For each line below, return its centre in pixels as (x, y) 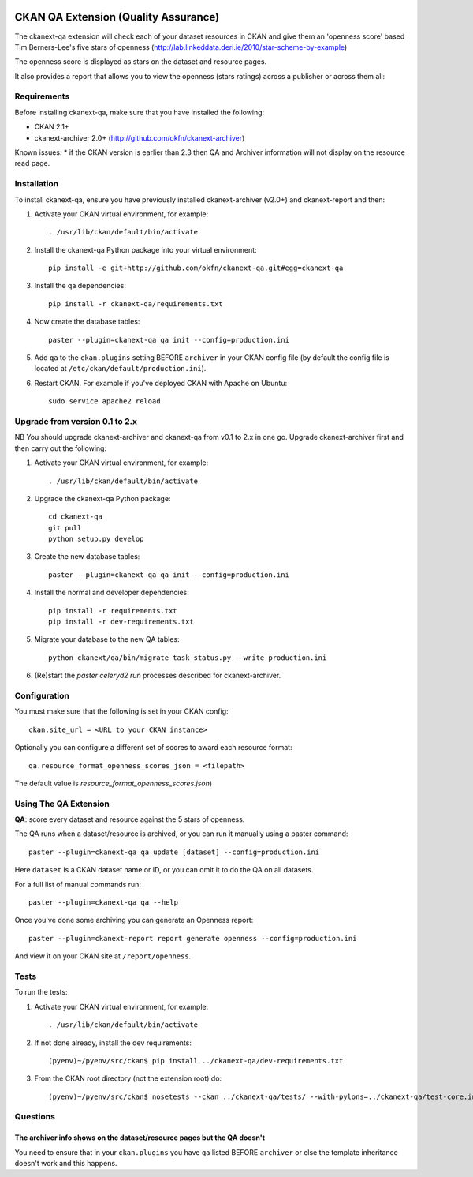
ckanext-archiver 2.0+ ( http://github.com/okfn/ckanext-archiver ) (140, 137)
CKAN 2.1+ (52, 127)
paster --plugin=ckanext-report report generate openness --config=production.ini (193, 938)
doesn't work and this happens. (66, 1164)
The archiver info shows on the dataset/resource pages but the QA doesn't (140, 1138)
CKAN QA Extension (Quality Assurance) (117, 17)
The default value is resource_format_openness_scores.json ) (114, 783)
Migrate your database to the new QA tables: (107, 639)
